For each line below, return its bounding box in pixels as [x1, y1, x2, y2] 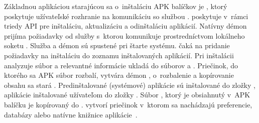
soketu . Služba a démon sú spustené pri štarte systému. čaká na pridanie [4, 40, 230, 51]
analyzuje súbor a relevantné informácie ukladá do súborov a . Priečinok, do [4, 60, 238, 70]
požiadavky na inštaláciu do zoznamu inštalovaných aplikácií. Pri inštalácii [4, 50, 234, 60]
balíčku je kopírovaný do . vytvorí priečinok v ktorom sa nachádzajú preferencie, [4, 99, 252, 109]
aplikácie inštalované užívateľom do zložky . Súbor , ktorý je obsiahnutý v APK [4, 89, 250, 100]
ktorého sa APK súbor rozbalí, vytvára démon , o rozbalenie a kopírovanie [4, 70, 234, 80]
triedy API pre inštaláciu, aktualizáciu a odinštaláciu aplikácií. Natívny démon [4, 21, 247, 31]
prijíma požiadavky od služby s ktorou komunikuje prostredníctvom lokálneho [4, 30, 245, 41]
